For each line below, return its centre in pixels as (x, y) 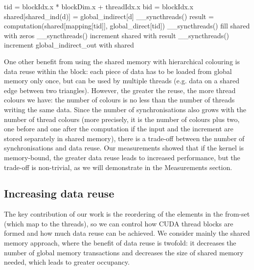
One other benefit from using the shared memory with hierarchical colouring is (122, 61)
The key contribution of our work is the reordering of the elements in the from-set (127, 214)
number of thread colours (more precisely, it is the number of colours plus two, (122, 119)
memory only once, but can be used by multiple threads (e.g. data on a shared (122, 81)
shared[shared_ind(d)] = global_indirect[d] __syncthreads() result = (109, 16)
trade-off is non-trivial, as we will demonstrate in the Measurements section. (118, 167)
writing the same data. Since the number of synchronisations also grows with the (125, 109)
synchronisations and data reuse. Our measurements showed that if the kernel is (124, 148)
